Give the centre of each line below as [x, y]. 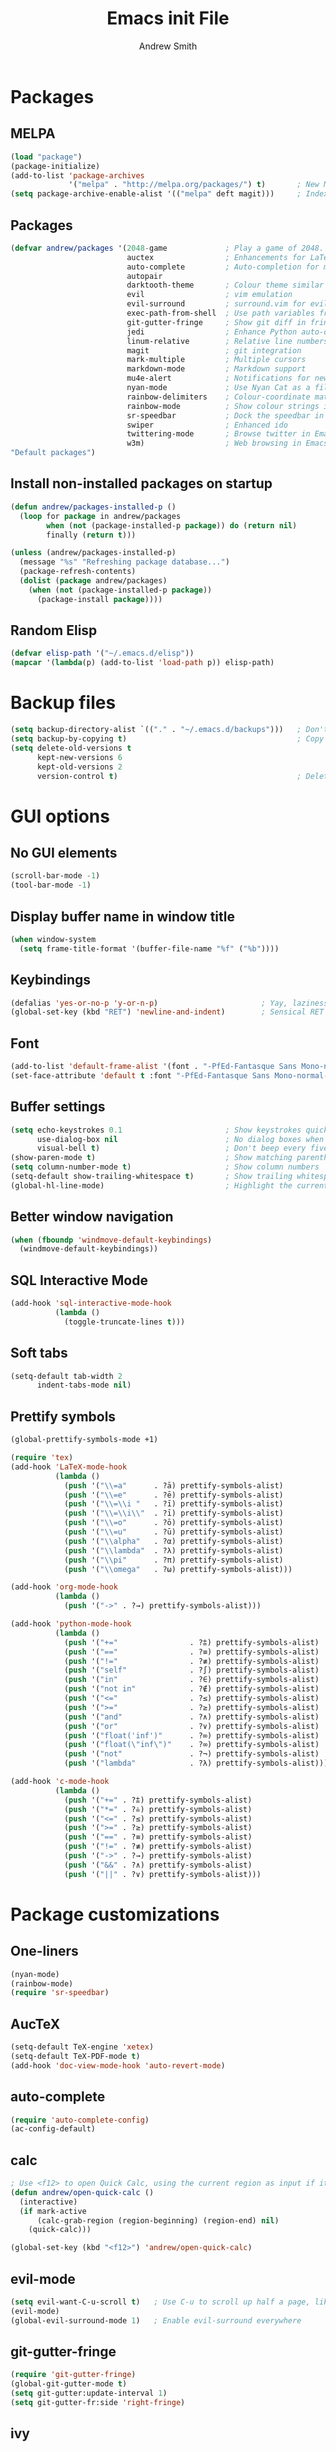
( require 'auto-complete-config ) [80, 2120]
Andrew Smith [168, 46]
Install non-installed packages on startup [141, 483]
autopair [144, 276]
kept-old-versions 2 [79, 767]
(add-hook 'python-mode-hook [71, 1624]
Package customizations [115, 1914]
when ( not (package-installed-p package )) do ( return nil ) [172, 525]
